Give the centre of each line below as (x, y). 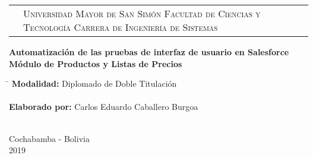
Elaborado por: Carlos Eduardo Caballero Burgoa (104, 107)
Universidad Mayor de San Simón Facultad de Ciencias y (142, 13)
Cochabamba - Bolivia (49, 138)
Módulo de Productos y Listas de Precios (96, 63)
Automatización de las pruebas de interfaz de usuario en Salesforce (149, 52)
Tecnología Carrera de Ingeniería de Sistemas (121, 27)
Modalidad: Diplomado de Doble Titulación (94, 83)
